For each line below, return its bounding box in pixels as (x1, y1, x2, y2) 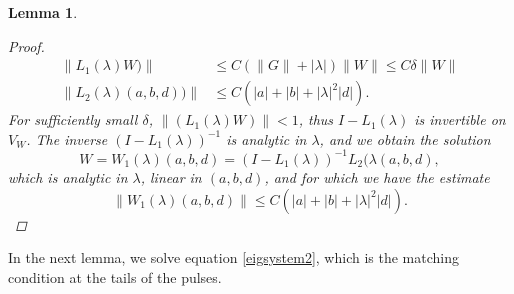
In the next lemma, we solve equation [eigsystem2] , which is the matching (8, 247, 459, 268)
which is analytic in (8, 166, 128, 187)
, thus (298, 109, 334, 130)
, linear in (140, 166, 202, 187)
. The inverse (26, 128, 108, 149)
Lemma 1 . (8, 2, 78, 22)
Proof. (8, 35, 45, 56)
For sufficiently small (8, 109, 138, 130)
